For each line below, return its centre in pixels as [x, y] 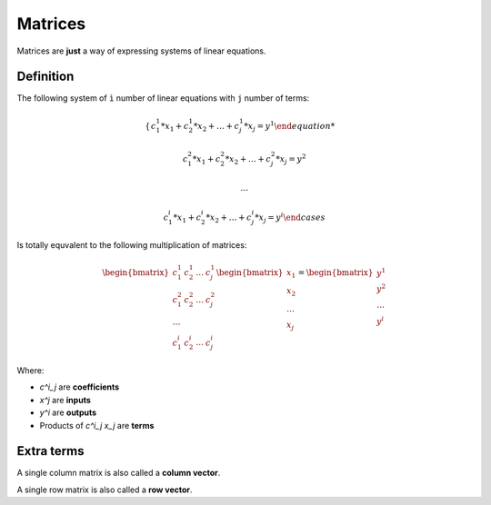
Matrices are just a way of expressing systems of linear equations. [141, 51]
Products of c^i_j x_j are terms [97, 425]
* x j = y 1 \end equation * [290, 126]
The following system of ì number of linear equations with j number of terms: [163, 98]
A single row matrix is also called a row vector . [105, 490]
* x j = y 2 [291, 159]
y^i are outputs [68, 412]
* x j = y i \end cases [291, 217]
